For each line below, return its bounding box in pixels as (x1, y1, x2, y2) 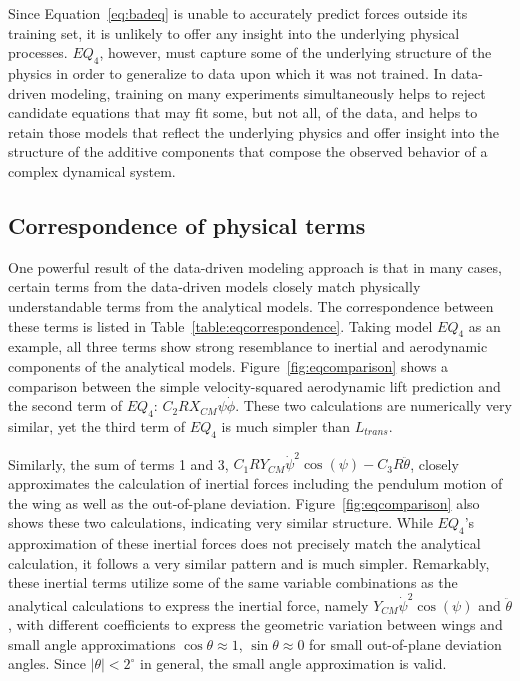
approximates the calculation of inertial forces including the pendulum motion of (8, 473, 503, 494)
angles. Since (8, 653, 86, 674)
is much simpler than (221, 415, 351, 436)
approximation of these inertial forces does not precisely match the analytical (8, 533, 481, 553)
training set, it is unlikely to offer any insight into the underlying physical (8, 22, 460, 43)
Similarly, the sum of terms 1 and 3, (8, 453, 229, 474)
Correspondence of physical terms (8, 209, 366, 240)
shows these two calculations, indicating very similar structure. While (8, 512, 433, 533)
